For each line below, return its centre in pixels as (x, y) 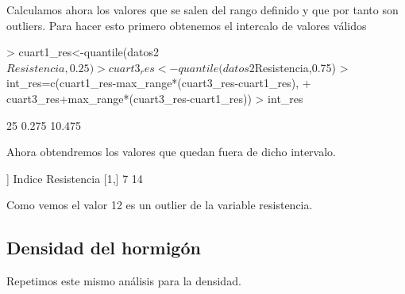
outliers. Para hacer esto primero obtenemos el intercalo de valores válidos (187, 25)
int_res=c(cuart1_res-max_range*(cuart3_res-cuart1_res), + (159, 83)
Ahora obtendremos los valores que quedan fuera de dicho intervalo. (171, 152)
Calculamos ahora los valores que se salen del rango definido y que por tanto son (202, 10)
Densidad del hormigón (104, 248)
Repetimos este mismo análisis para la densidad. (124, 281)
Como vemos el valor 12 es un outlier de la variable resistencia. (160, 205)
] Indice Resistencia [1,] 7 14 (75, 178)
